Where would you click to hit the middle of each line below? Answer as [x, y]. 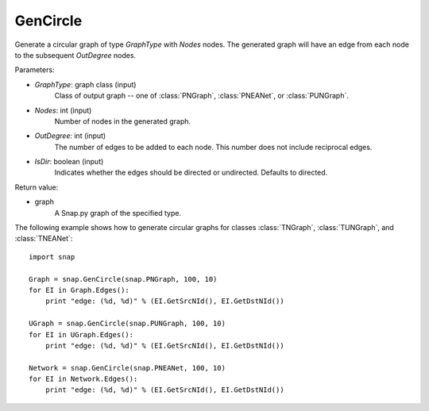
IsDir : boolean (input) [69, 162]
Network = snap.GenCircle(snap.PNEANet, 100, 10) [128, 368]
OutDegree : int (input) [70, 136]
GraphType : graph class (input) [85, 84]
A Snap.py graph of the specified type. [118, 213]
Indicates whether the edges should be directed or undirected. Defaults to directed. [191, 173]
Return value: [37, 187]
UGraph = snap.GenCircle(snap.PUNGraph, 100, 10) [128, 324]
